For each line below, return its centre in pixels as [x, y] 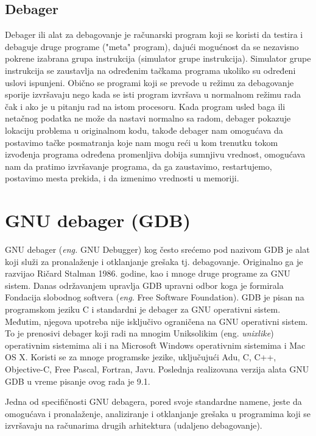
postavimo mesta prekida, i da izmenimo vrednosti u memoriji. [122, 178]
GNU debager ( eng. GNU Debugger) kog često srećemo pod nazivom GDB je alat [157, 249]
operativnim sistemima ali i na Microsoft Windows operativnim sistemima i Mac [155, 345]
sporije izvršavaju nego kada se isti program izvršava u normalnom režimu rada [153, 94]
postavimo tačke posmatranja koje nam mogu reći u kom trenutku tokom [142, 142]
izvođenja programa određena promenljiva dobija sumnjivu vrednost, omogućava [155, 154]
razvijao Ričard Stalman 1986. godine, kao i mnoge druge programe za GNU [148, 273]
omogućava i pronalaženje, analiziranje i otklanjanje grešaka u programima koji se [158, 413]
